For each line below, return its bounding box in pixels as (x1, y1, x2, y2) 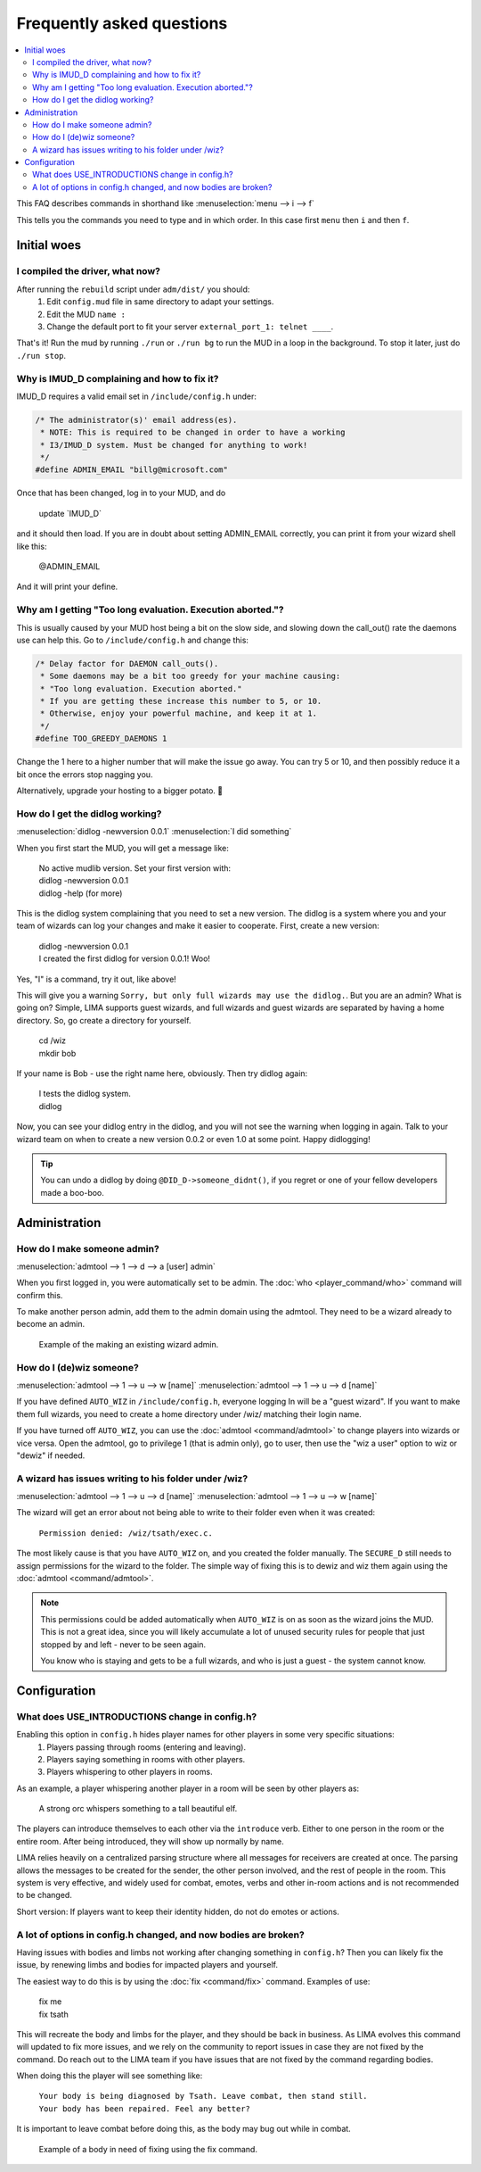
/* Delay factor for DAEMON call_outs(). (35, 659, 219, 668)
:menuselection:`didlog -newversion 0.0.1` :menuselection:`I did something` (16, 826, 292, 837)
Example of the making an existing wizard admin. (38, 1339, 219, 1349)
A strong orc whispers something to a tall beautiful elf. (38, 1803, 238, 1814)
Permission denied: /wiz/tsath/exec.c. (38, 1528, 213, 1538)
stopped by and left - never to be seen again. (40, 1638, 207, 1650)
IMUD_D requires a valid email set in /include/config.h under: (16, 391, 257, 402)
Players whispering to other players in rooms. (46, 1767, 213, 1778)
